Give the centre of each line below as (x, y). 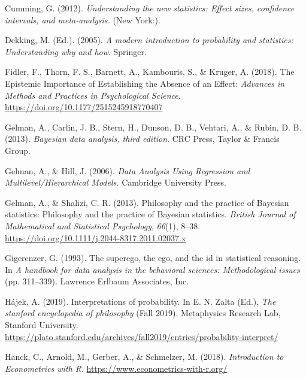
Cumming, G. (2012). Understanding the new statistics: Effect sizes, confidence (150, 8)
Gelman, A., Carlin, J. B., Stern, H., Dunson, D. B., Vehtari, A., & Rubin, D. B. (153, 127)
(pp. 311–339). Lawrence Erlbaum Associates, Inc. (97, 281)
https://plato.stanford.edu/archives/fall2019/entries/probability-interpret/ (142, 336)
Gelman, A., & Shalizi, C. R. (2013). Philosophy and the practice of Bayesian (147, 202)
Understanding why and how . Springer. (76, 51)
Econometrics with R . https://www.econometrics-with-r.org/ (116, 368)
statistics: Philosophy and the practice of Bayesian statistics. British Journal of (150, 214)
